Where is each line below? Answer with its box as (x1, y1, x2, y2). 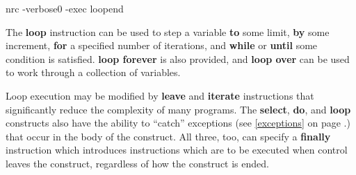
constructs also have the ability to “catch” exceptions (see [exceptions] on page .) (6, 116, 350, 130)
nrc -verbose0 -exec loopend (6, 1, 124, 15)
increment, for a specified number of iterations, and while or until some (6, 38, 318, 53)
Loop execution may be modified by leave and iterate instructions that (6, 88, 314, 102)
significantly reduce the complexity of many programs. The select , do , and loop (6, 102, 351, 116)
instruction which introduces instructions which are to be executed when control (6, 142, 348, 157)
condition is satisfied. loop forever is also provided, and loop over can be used (6, 51, 350, 66)
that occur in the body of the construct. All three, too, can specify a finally (6, 129, 331, 143)
